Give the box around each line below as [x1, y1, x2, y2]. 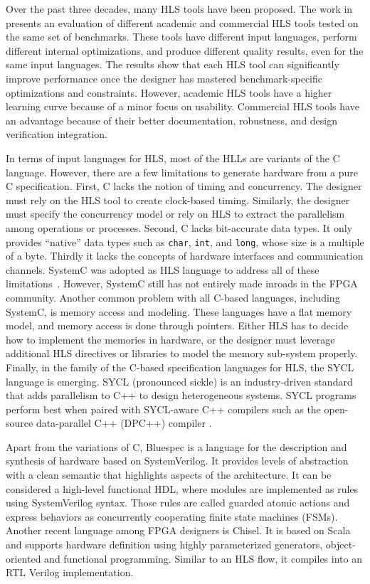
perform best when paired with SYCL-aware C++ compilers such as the [6, 401, 321, 416]
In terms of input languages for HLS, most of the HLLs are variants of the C [6, 150, 340, 165]
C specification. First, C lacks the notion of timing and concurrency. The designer [6, 179, 362, 193]
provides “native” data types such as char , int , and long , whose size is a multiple [6, 234, 364, 249]
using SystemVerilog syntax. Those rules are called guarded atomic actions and [6, 495, 350, 510]
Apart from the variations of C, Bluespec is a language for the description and [6, 439, 347, 454]
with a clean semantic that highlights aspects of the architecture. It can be [6, 467, 332, 482]
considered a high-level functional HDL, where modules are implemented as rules [6, 481, 359, 496]
